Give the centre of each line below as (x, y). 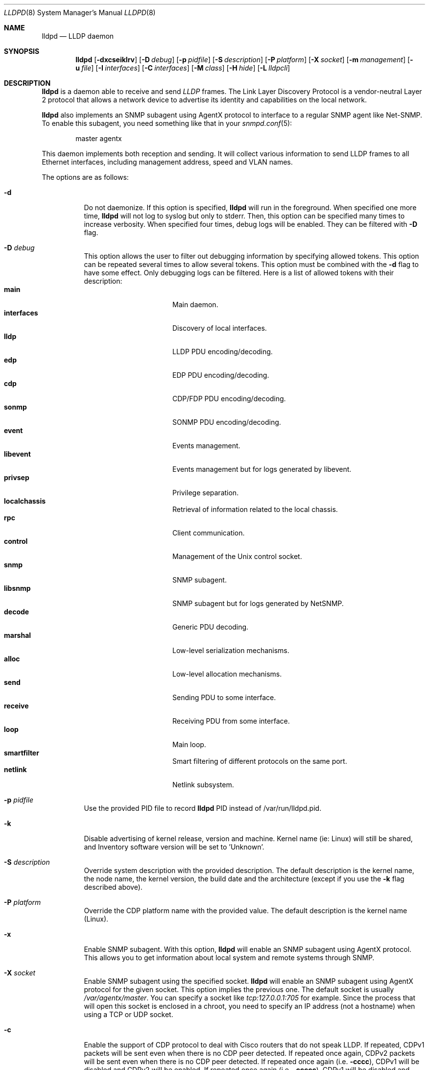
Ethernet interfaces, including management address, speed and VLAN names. (167, 162)
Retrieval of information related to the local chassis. (255, 509)
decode (17, 612)
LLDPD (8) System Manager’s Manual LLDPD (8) (80, 12)
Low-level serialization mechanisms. (231, 650)
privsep (17, 477)
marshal (18, 635)
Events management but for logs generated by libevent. (262, 469)
